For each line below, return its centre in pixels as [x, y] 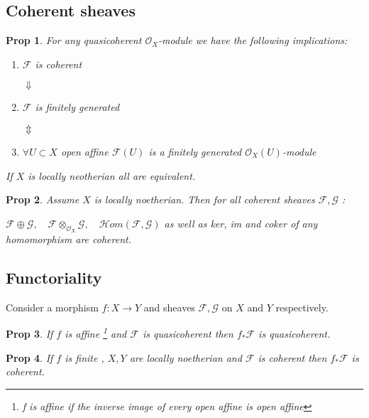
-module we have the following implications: [253, 40]
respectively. [302, 307]
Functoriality [54, 277]
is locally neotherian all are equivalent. [112, 175]
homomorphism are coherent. [68, 239]
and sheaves [169, 307]
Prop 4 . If [29, 357]
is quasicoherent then [188, 334]
